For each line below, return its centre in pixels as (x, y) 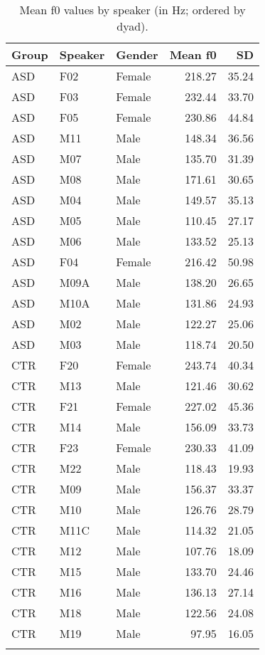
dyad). (132, 26)
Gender (137, 54)
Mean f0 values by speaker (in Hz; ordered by (132, 10)
